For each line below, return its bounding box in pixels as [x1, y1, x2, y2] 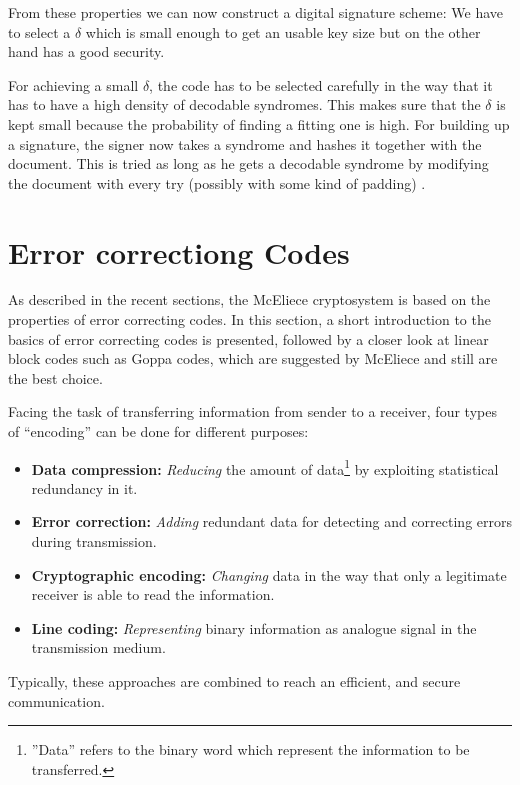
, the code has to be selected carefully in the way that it [149, 74, 493, 95]
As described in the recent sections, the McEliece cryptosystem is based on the [8, 289, 491, 310]
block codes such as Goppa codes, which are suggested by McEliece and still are [8, 348, 498, 369]
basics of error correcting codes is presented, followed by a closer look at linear [8, 328, 489, 349]
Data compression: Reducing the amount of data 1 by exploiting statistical [31, 455, 499, 479]
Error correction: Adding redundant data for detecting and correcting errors [31, 511, 513, 532]
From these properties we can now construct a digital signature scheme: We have [8, 2, 503, 22]
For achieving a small [8, 74, 139, 95]
